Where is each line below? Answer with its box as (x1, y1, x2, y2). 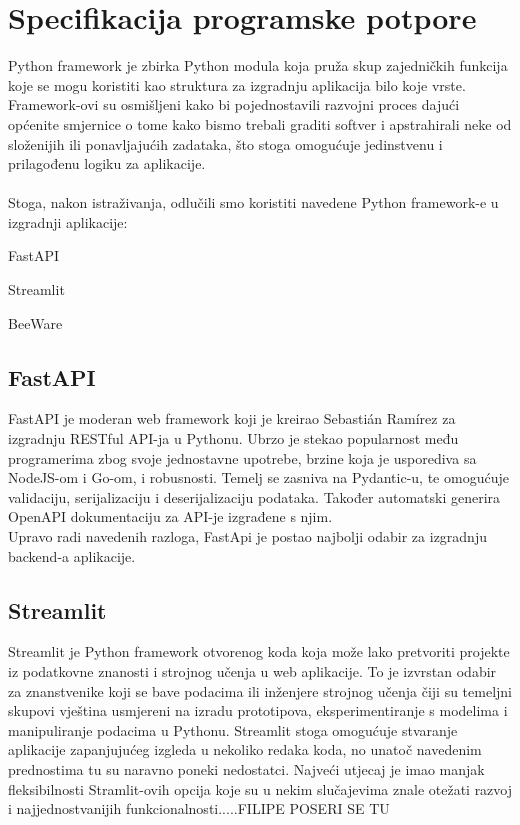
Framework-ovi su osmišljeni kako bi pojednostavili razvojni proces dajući (8, 94, 460, 115)
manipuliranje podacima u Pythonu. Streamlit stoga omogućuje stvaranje (8, 719, 458, 740)
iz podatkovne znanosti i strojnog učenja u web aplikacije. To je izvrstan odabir (8, 661, 497, 681)
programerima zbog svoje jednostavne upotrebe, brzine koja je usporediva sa (8, 447, 477, 468)
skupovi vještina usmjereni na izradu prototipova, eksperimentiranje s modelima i (8, 700, 508, 721)
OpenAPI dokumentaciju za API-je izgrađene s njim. (8, 506, 333, 527)
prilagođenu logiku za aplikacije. (8, 153, 206, 174)
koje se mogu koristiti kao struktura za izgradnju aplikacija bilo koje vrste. (8, 74, 466, 95)
